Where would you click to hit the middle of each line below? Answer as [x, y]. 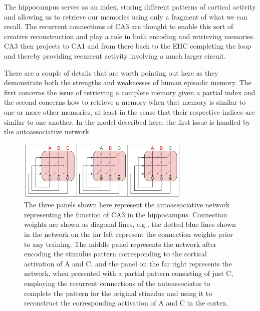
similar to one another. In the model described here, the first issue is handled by [127, 121]
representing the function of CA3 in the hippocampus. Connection [126, 214]
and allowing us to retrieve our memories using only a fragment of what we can [126, 16]
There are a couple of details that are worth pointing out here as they [111, 72]
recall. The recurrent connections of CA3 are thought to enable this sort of [119, 26]
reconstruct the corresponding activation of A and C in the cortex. [126, 303]
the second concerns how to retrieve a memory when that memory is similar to [125, 102]
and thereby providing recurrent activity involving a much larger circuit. [115, 55]
